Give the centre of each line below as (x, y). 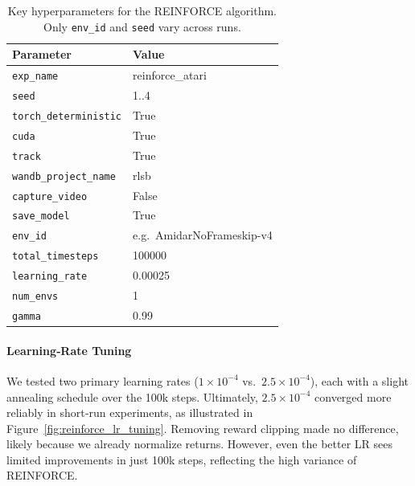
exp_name (35, 77)
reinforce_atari (170, 75)
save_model (41, 216)
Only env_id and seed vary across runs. (142, 26)
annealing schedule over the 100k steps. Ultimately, (132, 396)
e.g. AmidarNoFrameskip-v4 (203, 235)
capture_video (50, 196)
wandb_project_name (64, 176)
